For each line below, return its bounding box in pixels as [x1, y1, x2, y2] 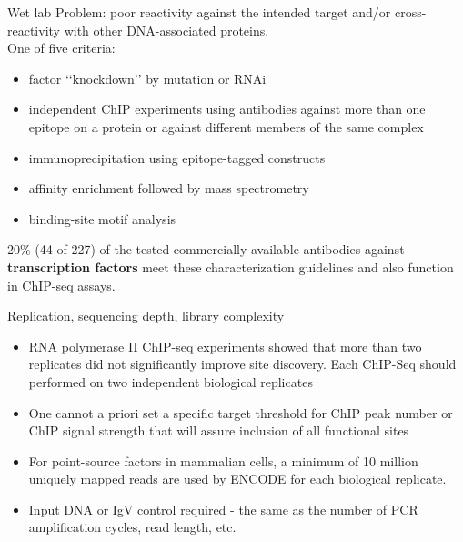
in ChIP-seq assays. [7, 275, 116, 294]
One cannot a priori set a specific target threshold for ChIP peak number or [28, 403, 453, 422]
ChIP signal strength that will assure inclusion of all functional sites [28, 421, 409, 440]
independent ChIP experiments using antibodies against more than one [28, 99, 426, 118]
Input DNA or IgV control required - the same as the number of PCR [28, 499, 418, 518]
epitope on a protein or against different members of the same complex [28, 117, 424, 136]
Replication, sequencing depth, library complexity [7, 306, 285, 325]
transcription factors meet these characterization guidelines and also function [7, 257, 454, 276]
